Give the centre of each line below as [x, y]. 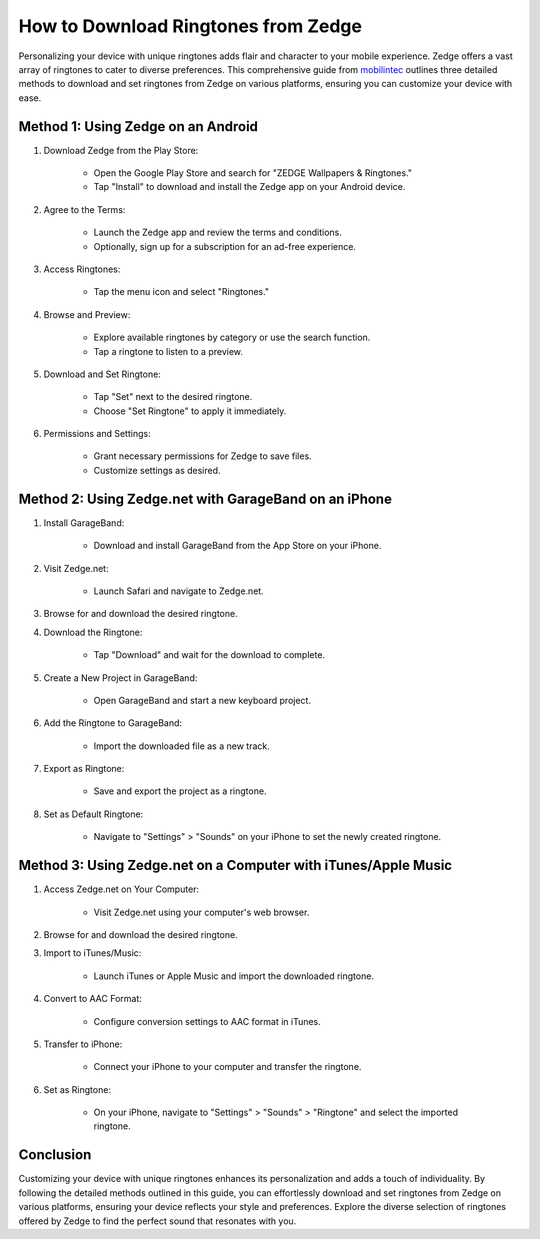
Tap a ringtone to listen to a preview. [168, 351]
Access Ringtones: [82, 269]
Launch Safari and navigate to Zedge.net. [178, 591]
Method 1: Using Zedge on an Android [138, 126]
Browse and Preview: [87, 314]
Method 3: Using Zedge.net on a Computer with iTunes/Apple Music [235, 865]
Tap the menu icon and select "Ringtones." [181, 292]
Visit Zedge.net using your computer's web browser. [201, 912]
